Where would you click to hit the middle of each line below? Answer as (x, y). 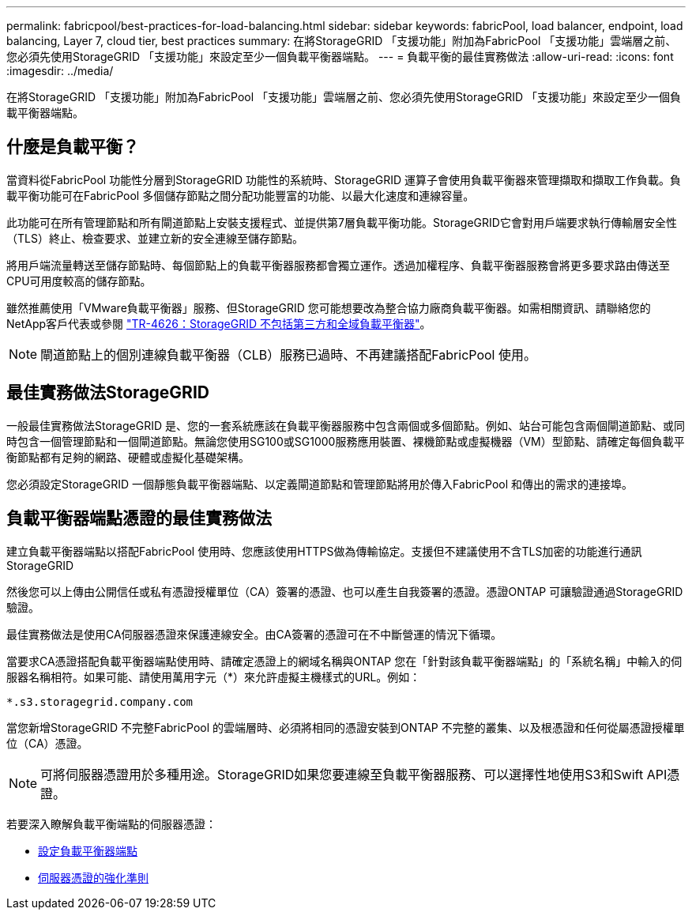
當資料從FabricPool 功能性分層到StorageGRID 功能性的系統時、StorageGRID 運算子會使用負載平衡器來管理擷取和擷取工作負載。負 (344, 179)
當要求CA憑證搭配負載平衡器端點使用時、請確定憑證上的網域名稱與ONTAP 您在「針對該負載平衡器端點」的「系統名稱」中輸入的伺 (344, 661)
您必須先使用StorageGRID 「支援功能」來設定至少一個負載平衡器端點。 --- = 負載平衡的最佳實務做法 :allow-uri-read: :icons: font (340, 57)
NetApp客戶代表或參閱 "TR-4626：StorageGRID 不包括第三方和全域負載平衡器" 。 (219, 323)
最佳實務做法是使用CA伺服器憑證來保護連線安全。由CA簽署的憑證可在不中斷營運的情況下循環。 (254, 634)
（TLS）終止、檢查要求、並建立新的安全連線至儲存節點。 (155, 238)
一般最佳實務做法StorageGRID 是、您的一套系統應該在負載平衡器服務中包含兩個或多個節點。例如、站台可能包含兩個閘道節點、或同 (346, 425)
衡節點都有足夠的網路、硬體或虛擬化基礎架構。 (128, 457)
